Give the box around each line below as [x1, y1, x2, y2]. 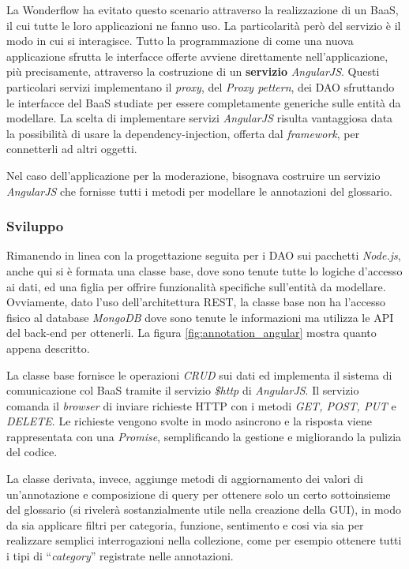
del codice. [6, 444, 58, 460]
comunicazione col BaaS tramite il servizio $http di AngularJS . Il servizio [6, 382, 359, 399]
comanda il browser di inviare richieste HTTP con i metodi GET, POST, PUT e [6, 397, 396, 414]
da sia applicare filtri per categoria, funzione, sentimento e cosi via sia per [6, 516, 364, 533]
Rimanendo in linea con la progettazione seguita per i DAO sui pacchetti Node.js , [6, 247, 401, 264]
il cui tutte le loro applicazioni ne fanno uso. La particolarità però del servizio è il [6, 17, 401, 33]
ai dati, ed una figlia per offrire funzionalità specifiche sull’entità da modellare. [6, 278, 386, 294]
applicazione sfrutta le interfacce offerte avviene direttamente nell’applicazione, [6, 47, 388, 64]
